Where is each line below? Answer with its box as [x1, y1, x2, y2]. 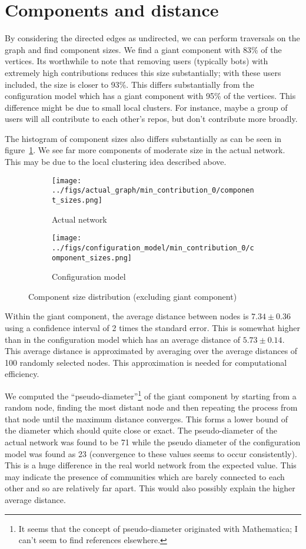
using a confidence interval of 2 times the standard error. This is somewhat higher [5, 321, 300, 333]
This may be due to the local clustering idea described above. [5, 156, 227, 168]
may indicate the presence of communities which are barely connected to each [5, 470, 285, 482]
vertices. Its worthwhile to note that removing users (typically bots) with [5, 55, 268, 67]
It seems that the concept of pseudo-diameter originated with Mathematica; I [18, 522, 298, 534]
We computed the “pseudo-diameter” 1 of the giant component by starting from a [5, 388, 297, 402]
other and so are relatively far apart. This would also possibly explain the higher [5, 482, 295, 494]
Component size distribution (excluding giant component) [28, 290, 237, 302]
